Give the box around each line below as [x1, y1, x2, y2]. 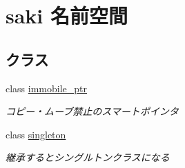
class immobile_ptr [6, 81, 88, 95]
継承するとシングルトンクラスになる [6, 150, 170, 165]
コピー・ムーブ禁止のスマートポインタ [6, 104, 179, 118]
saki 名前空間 [6, 1, 128, 30]
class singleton [6, 127, 66, 141]
